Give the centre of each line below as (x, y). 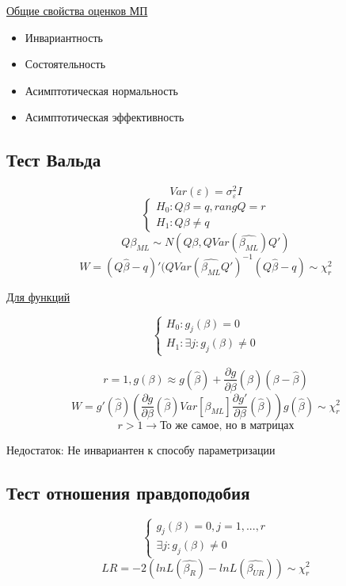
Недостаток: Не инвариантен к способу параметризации (141, 449)
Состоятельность (65, 64)
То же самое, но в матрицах (227, 425)
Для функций (38, 296)
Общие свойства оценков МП (77, 10)
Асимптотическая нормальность (102, 90)
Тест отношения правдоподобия (128, 492)
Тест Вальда (54, 160)
